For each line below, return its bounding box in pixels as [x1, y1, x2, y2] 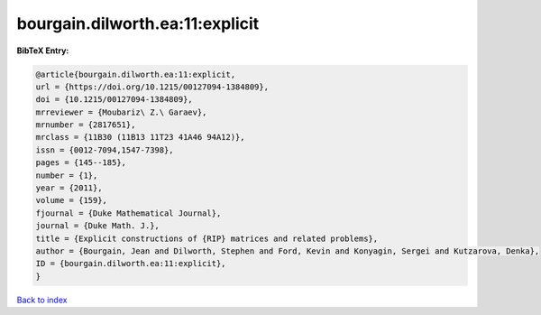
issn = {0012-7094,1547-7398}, [35, 144, 175, 155]
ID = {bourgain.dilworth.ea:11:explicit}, [35, 258, 226, 269]
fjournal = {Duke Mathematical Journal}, [35, 208, 222, 218]
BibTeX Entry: [16, 45, 69, 56]
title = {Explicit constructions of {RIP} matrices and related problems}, [35, 233, 379, 244]
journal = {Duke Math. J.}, [35, 221, 160, 231]
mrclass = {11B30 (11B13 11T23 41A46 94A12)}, [35, 132, 245, 143]
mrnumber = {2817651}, [35, 120, 136, 130]
